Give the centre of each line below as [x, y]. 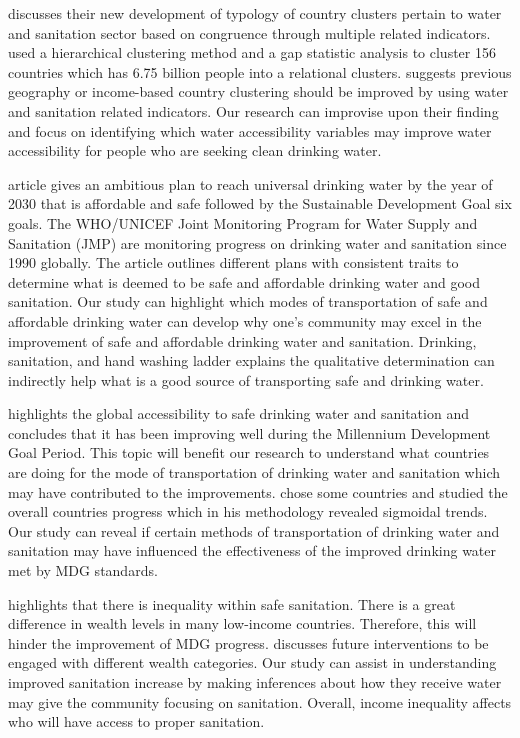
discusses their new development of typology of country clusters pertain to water [255, 13]
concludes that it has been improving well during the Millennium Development [249, 432]
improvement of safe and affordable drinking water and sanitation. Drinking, [242, 340]
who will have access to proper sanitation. [136, 721]
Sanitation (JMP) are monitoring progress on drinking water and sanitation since [257, 242]
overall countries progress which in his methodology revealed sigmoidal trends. [248, 511]
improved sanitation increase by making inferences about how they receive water [255, 682]
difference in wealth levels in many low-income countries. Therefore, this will [242, 623]
